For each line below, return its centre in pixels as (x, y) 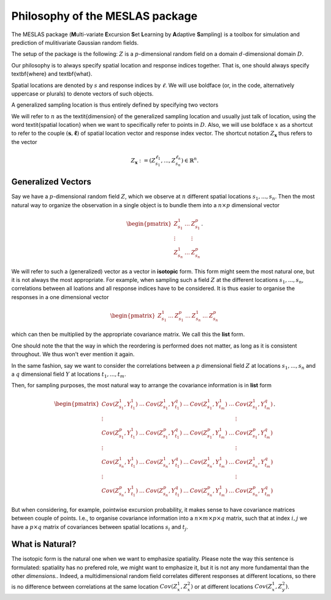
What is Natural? (44, 545)
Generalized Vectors (51, 182)
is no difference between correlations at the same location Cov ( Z (94, 587)
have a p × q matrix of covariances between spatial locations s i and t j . (100, 527)
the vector (24, 142)
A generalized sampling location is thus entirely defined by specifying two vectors (115, 105)
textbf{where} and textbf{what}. (52, 74)
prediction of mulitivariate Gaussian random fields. (75, 42)
